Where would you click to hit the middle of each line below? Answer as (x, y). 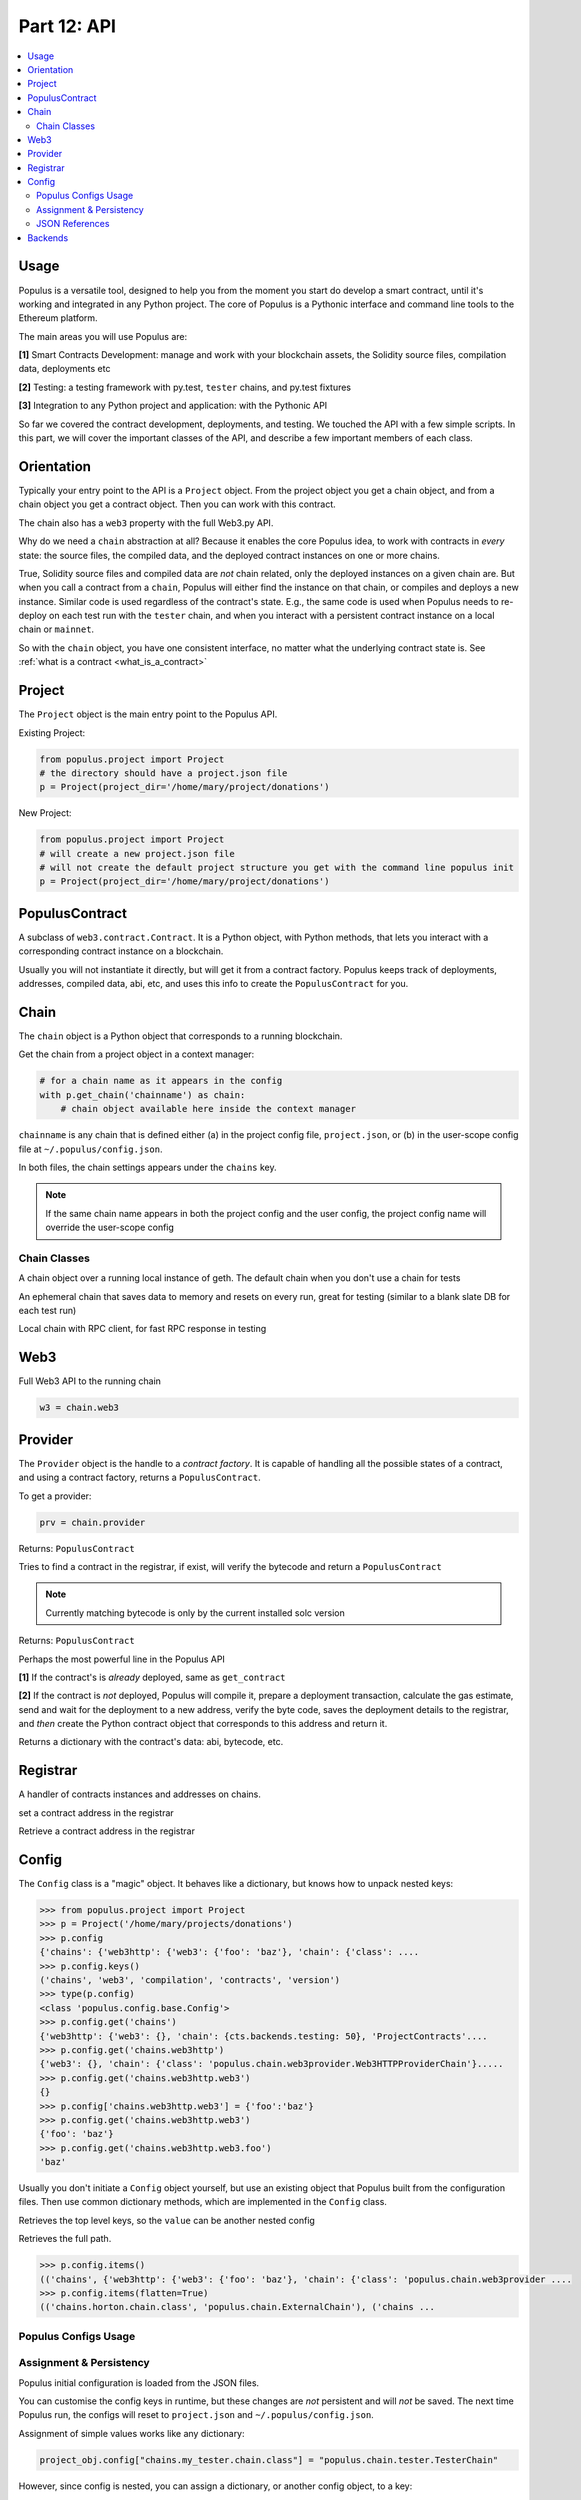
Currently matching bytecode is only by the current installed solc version (195, 1612)
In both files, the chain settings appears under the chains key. (147, 1167)
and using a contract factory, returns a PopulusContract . (139, 1477)
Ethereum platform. (58, 318)
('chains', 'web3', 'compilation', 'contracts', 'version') (190, 1980)
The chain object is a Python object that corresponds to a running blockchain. (180, 1036)
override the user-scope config (110, 1227)
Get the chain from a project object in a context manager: (136, 1054)
